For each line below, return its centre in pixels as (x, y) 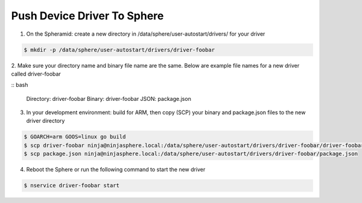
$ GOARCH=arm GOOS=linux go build (75, 137)
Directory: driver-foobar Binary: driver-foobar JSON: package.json (109, 98)
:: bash (20, 85)
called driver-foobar (36, 74)
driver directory (46, 121)
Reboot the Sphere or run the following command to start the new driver (116, 170)
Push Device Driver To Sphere (87, 16)
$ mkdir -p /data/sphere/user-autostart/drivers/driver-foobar (119, 50)
